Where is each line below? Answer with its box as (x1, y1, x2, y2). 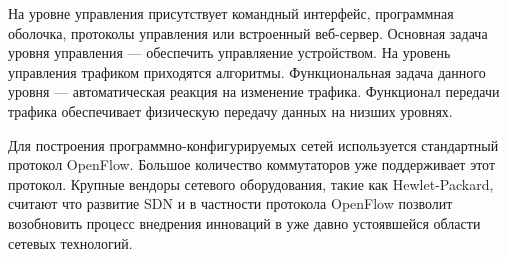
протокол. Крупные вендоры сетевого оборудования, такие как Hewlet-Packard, (8, 173, 494, 194)
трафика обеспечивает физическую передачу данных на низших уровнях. (8, 100, 453, 121)
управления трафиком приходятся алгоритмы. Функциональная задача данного (8, 61, 486, 82)
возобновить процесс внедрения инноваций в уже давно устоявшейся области (8, 212, 481, 233)
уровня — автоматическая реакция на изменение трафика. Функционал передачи (8, 81, 500, 102)
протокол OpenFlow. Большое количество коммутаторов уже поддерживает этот (8, 154, 496, 175)
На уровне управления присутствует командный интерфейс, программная (8, 3, 454, 23)
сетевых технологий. (8, 232, 133, 253)
